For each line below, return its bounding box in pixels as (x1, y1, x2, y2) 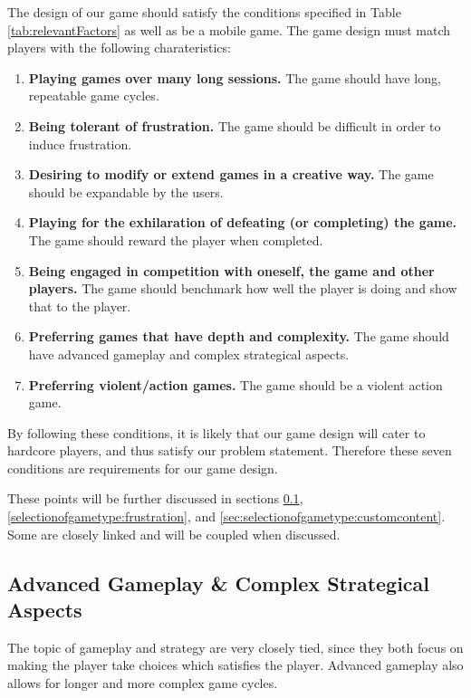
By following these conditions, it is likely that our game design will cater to (7, 423, 426, 442)
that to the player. (28, 296, 131, 315)
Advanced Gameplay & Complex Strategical (7, 569, 430, 597)
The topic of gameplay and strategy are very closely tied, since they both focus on (7, 637, 464, 656)
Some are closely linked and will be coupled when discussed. (7, 524, 341, 543)
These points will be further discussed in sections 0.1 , (7, 489, 303, 508)
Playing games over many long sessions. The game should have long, (28, 68, 441, 87)
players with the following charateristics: (7, 38, 231, 57)
